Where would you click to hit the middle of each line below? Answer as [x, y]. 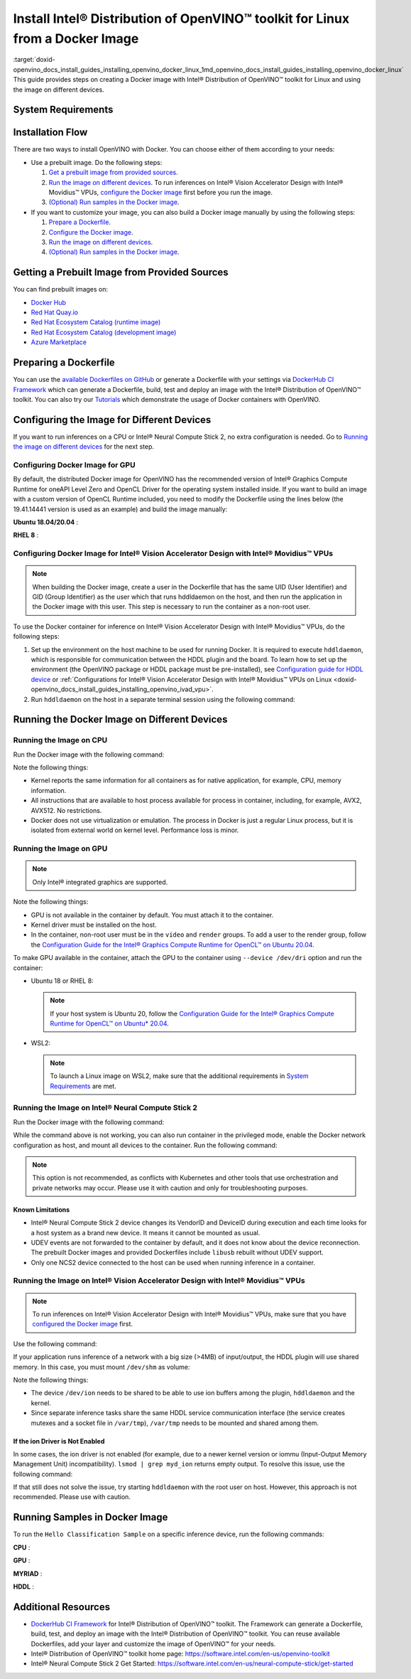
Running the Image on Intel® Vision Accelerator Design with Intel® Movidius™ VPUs [159, 1281]
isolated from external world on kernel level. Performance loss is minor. [135, 830]
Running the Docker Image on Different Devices [120, 719]
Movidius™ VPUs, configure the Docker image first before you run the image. [161, 192]
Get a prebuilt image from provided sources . [113, 172]
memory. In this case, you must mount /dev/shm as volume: [102, 1367]
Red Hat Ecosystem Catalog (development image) [104, 332]
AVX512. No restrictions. [66, 810]
